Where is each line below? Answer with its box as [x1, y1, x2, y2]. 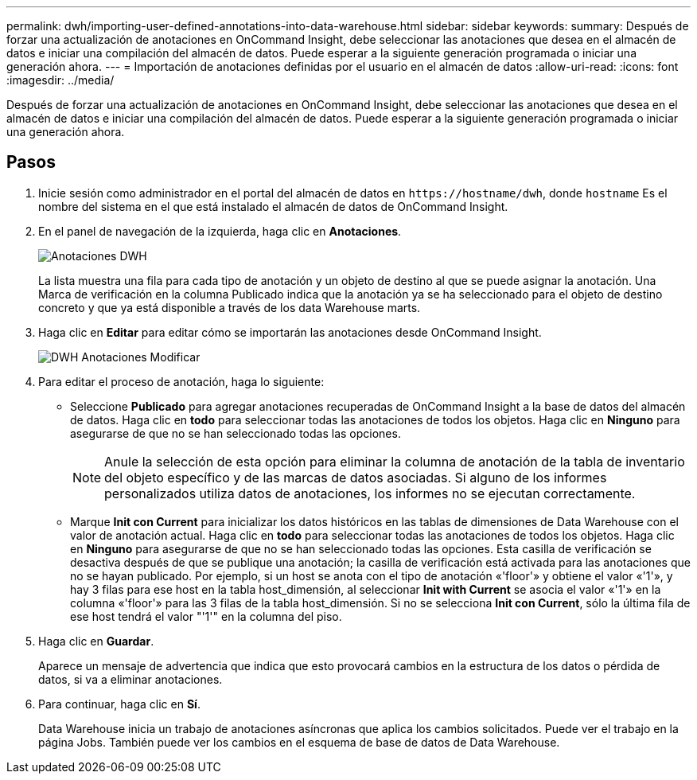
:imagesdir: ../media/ [6, 73, 115, 87]
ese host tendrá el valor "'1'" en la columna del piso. [70, 609, 342, 623]
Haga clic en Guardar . [38, 634, 154, 648]
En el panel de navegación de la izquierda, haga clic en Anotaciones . [38, 224, 402, 238]
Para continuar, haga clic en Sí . [38, 696, 201, 711]
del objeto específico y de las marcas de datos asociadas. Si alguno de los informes [104, 469, 607, 486]
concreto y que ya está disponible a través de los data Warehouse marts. [38, 300, 421, 314]
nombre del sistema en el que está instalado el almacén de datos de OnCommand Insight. [38, 199, 508, 213]
